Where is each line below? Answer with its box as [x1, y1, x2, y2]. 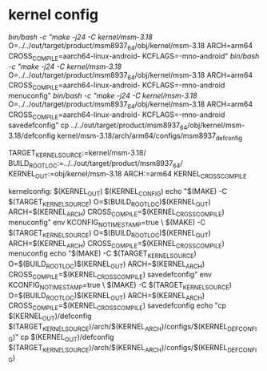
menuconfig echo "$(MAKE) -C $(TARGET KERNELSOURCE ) [8, 248, 197, 260]
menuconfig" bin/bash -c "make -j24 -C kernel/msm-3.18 [8, 91, 197, 101]
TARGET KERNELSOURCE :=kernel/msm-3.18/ [8, 148, 146, 159]
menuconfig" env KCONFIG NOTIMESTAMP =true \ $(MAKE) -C [8, 218, 206, 229]
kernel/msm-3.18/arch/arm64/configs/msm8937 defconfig [57, 131, 242, 142]
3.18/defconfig [8, 131, 56, 140]
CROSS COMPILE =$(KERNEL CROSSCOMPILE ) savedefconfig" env [8, 270, 212, 281]
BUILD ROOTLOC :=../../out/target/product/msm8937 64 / [8, 159, 183, 170]
